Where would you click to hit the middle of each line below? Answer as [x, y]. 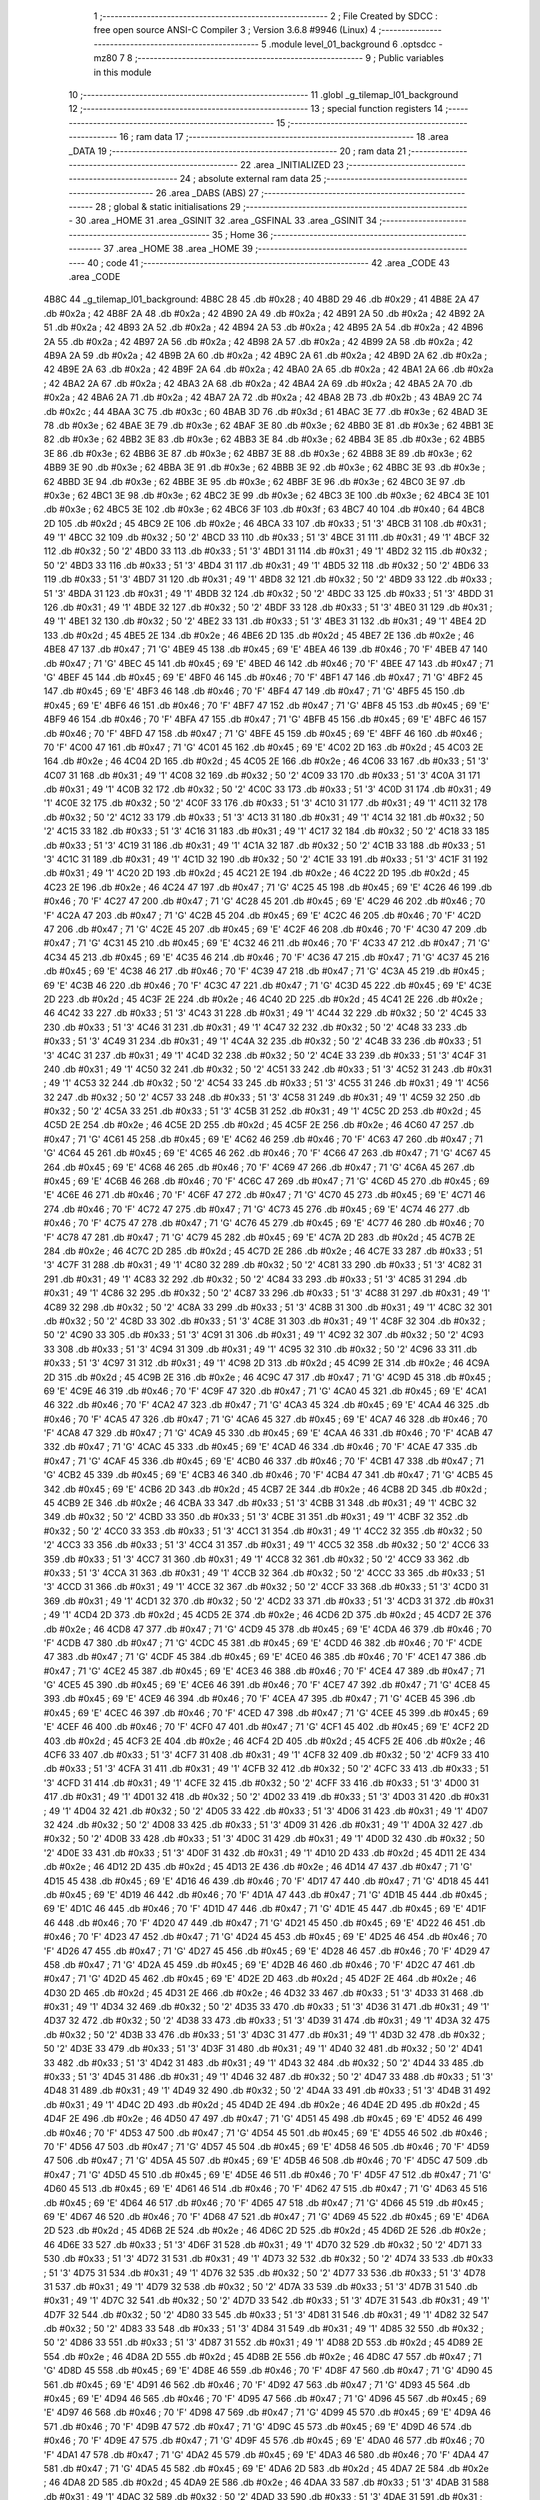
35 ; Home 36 [240, 234]
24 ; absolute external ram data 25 [250, 179]
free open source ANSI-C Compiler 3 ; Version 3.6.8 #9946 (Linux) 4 [235, 30]
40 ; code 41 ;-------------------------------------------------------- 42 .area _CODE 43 [268, 262]
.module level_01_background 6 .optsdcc [352, 44]
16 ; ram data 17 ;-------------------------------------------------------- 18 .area [284, 137]
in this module [122, 72]
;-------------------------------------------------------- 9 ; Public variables [289, 58]
